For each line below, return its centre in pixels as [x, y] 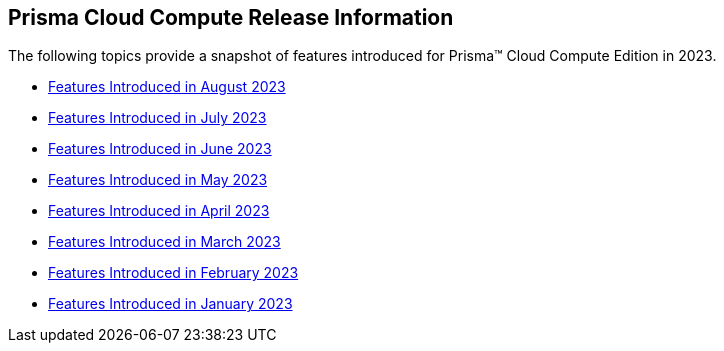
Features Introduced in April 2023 [159, 211]
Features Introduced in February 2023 [173, 273]
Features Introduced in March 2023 [164, 242]
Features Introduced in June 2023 [160, 149]
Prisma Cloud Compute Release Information [231, 17]
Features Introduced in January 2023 [170, 304]
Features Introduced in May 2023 [158, 180]
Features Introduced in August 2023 [167, 87]
